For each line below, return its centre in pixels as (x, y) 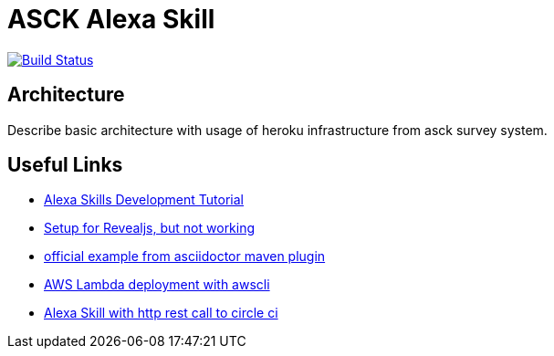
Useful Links (65, 165)
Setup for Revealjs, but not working (150, 228)
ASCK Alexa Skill (111, 19)
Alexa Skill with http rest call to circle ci (161, 313)
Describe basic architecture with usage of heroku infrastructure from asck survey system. (277, 130)
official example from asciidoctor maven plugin (185, 257)
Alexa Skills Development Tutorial (144, 200)
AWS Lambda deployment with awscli (157, 285)
